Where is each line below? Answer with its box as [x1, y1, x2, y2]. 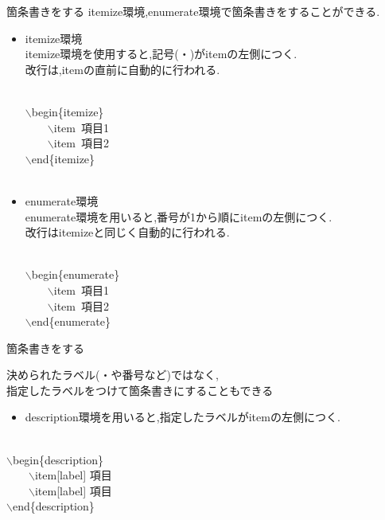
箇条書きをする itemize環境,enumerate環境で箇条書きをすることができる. [6, 3, 380, 19]
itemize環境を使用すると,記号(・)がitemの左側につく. [25, 45, 297, 62]
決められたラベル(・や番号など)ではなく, [6, 366, 219, 383]
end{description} [12, 498, 95, 514]
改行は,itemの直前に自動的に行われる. [25, 61, 220, 77]
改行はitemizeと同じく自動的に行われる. [25, 224, 230, 240]
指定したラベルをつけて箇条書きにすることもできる [6, 381, 274, 398]
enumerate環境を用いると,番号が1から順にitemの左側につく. [25, 208, 332, 225]
